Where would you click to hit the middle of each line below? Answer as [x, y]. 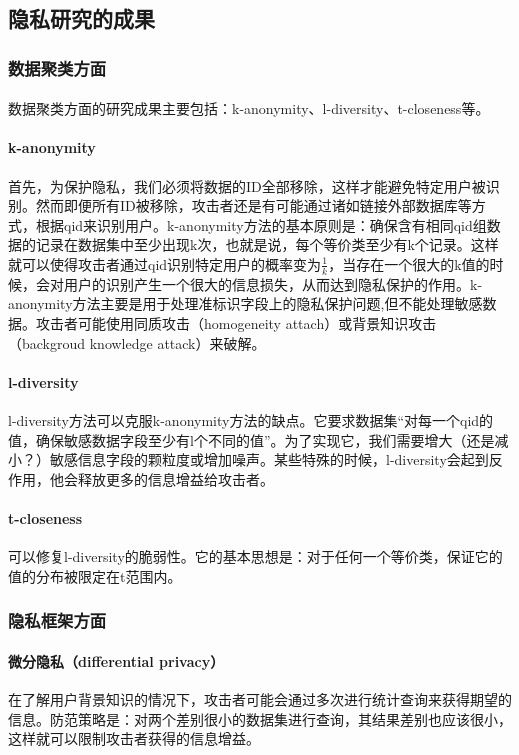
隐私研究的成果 [81, 18]
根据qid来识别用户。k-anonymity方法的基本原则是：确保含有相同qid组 [261, 224]
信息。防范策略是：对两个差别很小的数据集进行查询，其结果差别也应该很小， [260, 718]
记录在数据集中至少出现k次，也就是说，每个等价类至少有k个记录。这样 [267, 244]
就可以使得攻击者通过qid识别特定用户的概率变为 [165, 263]
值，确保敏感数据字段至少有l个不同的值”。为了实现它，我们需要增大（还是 [251, 439]
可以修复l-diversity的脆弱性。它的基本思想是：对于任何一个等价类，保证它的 [255, 556]
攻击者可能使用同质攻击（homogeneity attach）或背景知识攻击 [236, 323]
